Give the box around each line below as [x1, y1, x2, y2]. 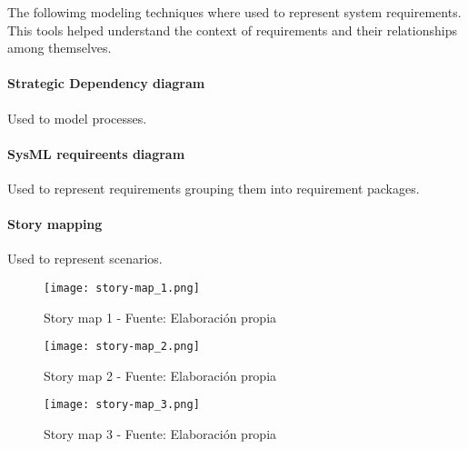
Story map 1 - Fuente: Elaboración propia [44, 307, 277, 326]
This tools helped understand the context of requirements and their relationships [7, 20, 457, 39]
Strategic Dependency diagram [7, 74, 205, 93]
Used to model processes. [7, 108, 147, 127]
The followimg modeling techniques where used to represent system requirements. [7, 3, 462, 21]
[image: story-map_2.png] [44, 340, 200, 354]
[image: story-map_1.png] [44, 281, 200, 294]
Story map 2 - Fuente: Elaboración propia [44, 365, 277, 384]
